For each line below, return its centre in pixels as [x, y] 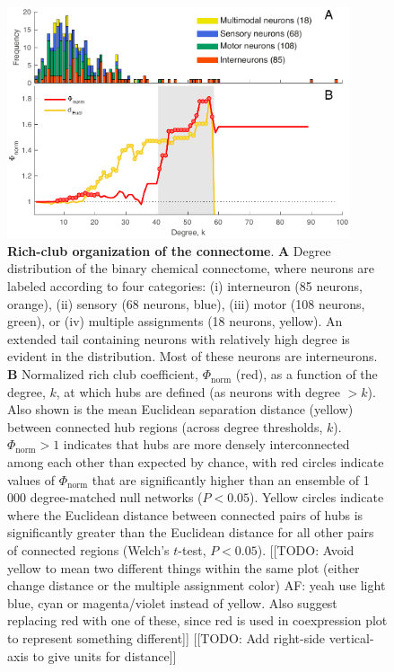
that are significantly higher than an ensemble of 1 [231, 479]
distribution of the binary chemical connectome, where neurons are [191, 268]
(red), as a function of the [306, 374]
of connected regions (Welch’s [88, 549]
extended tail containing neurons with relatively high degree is [179, 338]
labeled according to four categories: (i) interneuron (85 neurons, [185, 286]
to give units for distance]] [105, 655]
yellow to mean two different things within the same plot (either [184, 567]
